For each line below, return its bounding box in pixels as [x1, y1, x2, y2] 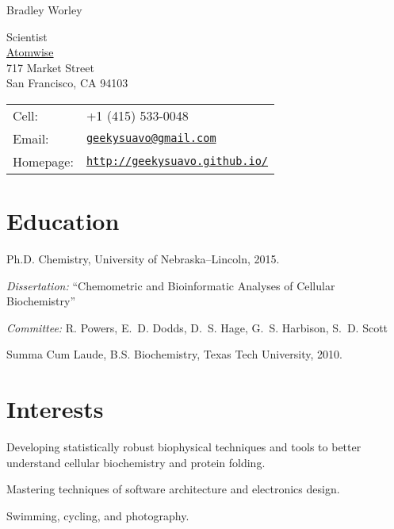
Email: [13, 128, 49, 148]
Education [6, 205, 120, 237]
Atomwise [6, 44, 54, 60]
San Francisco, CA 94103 [6, 75, 128, 91]
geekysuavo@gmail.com [86, 132, 216, 145]
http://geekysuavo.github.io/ [86, 155, 269, 168]
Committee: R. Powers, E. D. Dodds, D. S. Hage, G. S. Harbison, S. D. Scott [6, 319, 388, 335]
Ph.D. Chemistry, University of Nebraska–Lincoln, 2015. [6, 251, 280, 267]
